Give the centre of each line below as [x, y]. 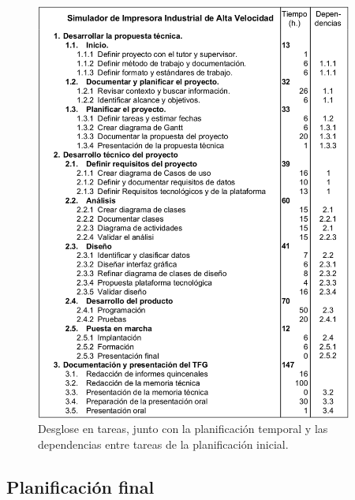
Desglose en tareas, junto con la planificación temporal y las [183, 429]
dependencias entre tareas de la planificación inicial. [163, 444]
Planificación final [80, 486]
